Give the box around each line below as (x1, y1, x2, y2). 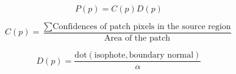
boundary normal (129, 51, 194, 60)
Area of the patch (104, 34, 171, 43)
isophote (94, 51, 126, 60)
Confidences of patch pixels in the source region (52, 22, 231, 31)
